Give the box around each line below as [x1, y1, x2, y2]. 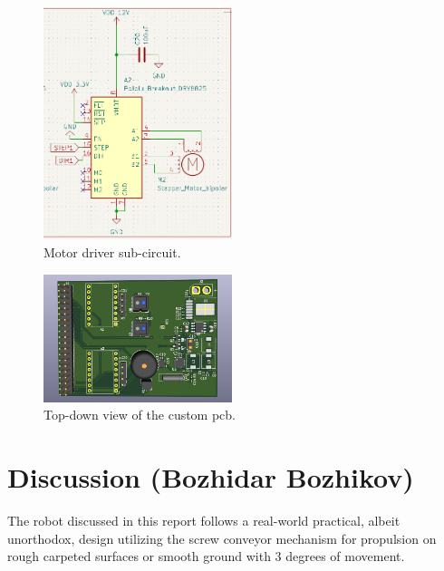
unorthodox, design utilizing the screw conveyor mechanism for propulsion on [7, 528, 437, 547]
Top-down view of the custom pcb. [43, 405, 236, 424]
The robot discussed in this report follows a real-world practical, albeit [7, 511, 401, 530]
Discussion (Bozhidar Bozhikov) [7, 459, 414, 496]
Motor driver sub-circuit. [43, 242, 181, 261]
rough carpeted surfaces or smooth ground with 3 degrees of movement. [7, 547, 405, 566]
